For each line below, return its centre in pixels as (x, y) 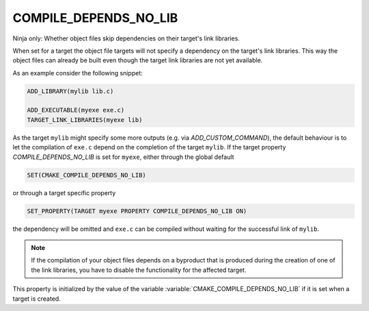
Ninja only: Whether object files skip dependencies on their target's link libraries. (126, 38)
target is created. (37, 299)
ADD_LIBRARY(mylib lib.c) (70, 91)
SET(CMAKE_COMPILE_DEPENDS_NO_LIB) (86, 175)
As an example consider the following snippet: (78, 73)
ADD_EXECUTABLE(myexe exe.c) (76, 110)
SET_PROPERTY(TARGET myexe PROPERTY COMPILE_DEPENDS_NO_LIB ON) (137, 211)
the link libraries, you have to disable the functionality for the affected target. (139, 270)
